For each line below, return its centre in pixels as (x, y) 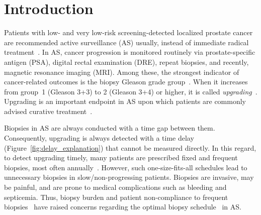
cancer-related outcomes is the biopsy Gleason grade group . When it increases (126, 82)
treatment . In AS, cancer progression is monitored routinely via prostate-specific (130, 52)
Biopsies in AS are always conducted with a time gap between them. (110, 128)
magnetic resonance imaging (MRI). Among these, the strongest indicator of (122, 72)
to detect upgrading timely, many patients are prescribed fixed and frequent (121, 157)
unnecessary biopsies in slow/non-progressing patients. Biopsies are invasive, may (129, 177)
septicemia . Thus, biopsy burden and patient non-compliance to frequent (116, 197)
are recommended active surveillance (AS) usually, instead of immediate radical (126, 42)
